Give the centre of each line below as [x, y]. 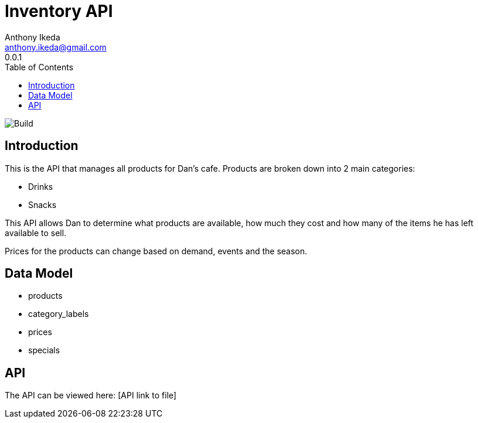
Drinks [41, 186]
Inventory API [59, 11]
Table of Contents [39, 67]
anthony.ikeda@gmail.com [56, 47]
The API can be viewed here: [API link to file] [91, 395]
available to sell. [36, 233]
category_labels [59, 314]
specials [44, 350]
